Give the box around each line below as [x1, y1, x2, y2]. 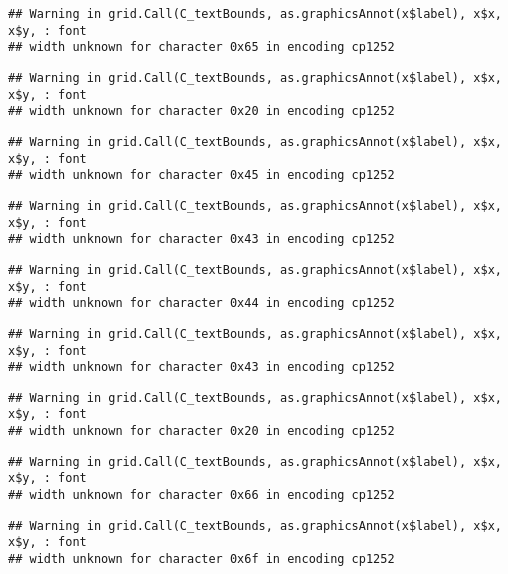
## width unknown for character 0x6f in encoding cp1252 [8, 552, 395, 567]
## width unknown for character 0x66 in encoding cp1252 [8, 488, 395, 503]
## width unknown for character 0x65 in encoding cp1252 [8, 40, 395, 55]
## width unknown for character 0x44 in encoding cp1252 [8, 296, 395, 311]
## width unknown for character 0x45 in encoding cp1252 [8, 168, 395, 183]
